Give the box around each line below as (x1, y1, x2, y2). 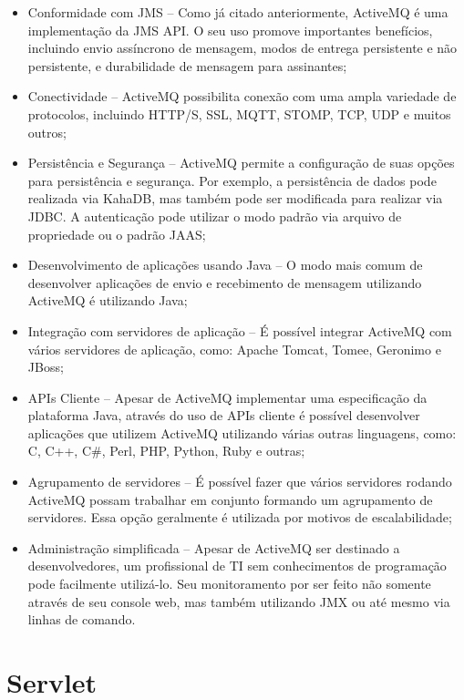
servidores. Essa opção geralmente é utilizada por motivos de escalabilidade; (27, 508, 452, 527)
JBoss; (27, 357, 64, 376)
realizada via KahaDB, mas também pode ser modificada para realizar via (27, 189, 443, 208)
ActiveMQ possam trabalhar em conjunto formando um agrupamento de (27, 489, 433, 509)
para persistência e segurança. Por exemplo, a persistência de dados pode (27, 170, 437, 190)
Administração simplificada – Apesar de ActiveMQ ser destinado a (27, 538, 400, 557)
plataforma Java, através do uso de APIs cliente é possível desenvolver (27, 406, 420, 425)
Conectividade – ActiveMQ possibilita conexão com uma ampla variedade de (27, 87, 457, 106)
